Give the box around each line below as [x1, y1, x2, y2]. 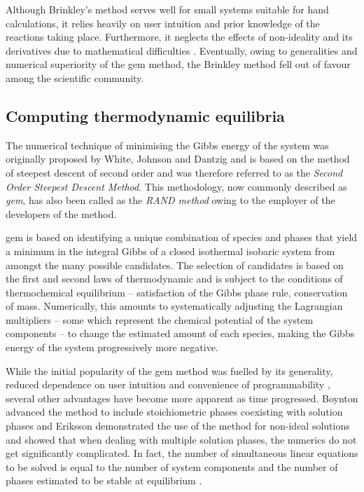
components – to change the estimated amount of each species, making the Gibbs [6, 326, 355, 341]
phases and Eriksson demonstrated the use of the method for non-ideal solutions [6, 418, 350, 433]
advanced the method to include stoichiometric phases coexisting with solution [6, 404, 343, 419]
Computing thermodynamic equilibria [6, 104, 285, 126]
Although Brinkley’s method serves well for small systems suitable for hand [6, 2, 329, 16]
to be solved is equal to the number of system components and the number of [6, 459, 338, 474]
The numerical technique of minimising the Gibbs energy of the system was [6, 137, 329, 152]
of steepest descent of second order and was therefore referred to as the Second [6, 165, 343, 179]
